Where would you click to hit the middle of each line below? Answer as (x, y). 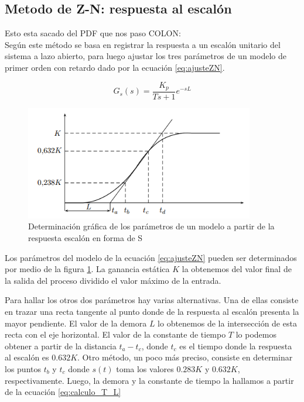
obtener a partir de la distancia (61, 346)
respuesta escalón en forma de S (86, 238)
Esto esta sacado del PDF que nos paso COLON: (93, 33)
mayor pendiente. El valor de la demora (76, 323)
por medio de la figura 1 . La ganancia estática (87, 269)
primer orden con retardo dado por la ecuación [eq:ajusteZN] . (115, 67)
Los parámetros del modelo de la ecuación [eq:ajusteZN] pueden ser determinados (151, 257)
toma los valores (145, 369)
